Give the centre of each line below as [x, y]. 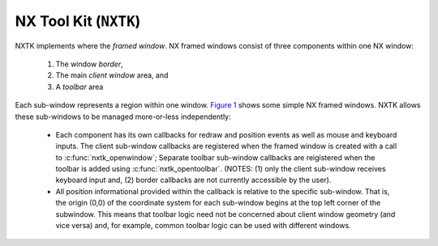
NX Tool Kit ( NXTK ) [78, 21]
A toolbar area [79, 87]
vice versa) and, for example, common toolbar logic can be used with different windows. [204, 226]
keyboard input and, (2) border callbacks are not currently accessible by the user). [193, 180]
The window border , [89, 64]
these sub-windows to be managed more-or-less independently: [123, 117]
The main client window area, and [112, 75]
